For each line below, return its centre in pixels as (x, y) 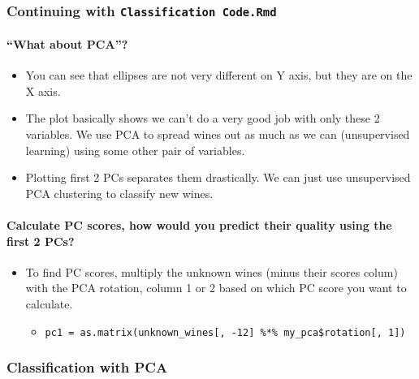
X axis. (43, 90)
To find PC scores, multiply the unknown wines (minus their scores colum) (212, 271)
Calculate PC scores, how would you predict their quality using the (199, 224)
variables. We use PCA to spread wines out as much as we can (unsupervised (218, 134)
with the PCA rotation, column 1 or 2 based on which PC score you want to (216, 288)
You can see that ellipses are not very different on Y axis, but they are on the (219, 75)
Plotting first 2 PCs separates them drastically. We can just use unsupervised (218, 177)
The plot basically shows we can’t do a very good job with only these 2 (203, 118)
